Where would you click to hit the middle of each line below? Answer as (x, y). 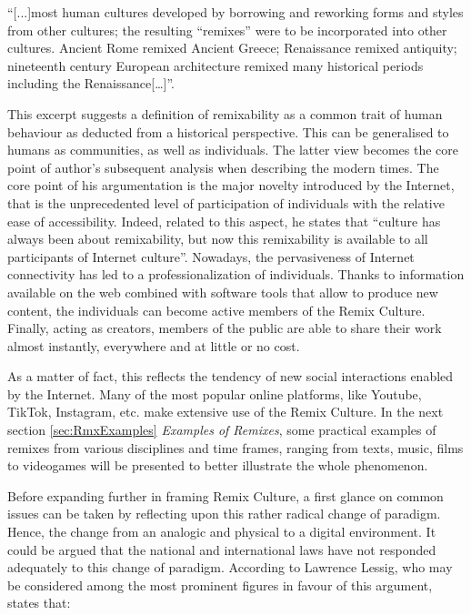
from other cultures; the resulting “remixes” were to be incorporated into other (227, 30)
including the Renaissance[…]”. (91, 83)
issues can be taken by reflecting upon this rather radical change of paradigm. (224, 514)
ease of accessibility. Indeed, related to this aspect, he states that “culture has (224, 221)
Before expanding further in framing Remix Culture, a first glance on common (225, 495)
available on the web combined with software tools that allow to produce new (223, 292)
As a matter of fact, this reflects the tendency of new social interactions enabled (230, 376)
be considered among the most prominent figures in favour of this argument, (220, 585)
